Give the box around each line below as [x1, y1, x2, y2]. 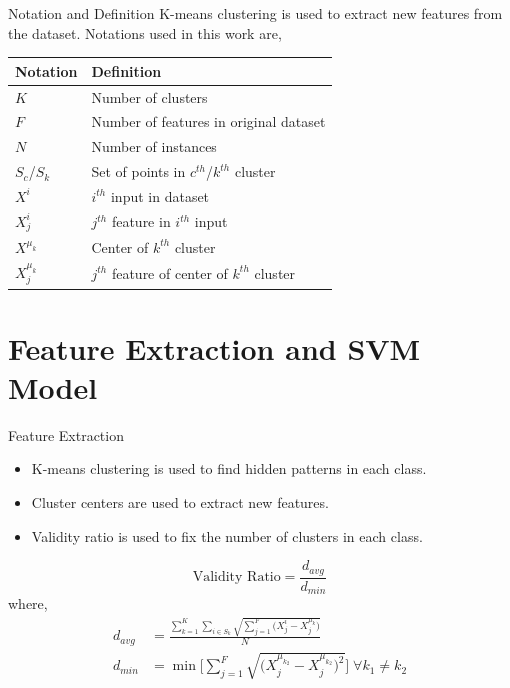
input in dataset [110, 185, 210, 206]
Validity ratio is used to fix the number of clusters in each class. [31, 525, 423, 546]
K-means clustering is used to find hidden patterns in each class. [31, 458, 427, 479]
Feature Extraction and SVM [8, 327, 421, 368]
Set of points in [91, 161, 186, 182]
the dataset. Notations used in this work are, [8, 22, 282, 43]
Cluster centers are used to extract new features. [31, 492, 329, 512]
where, [8, 593, 48, 614]
